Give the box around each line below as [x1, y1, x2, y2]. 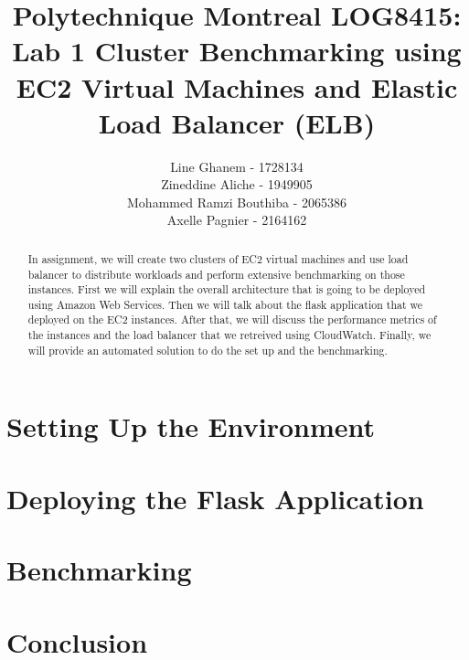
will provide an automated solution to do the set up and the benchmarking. [27, 342, 388, 357]
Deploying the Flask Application [6, 479, 424, 516]
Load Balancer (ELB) [98, 103, 376, 141]
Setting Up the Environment [6, 408, 376, 445]
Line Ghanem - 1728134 [170, 156, 304, 176]
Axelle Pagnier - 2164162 [166, 210, 307, 229]
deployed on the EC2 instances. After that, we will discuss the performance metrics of [27, 312, 437, 327]
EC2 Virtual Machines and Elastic [16, 68, 458, 105]
